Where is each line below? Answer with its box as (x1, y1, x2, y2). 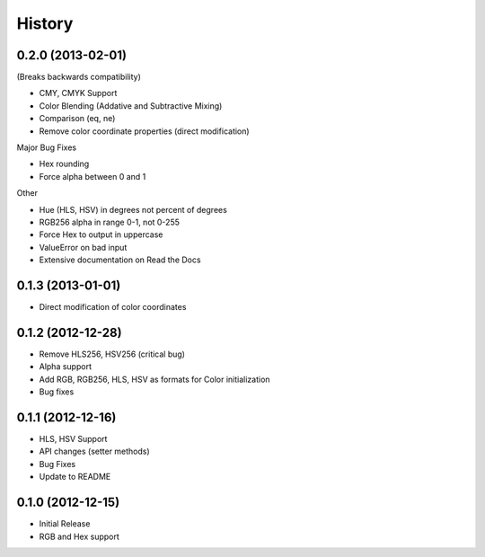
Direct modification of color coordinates (39, 302, 187, 313)
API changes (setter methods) (39, 446, 150, 457)
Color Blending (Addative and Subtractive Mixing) (39, 100, 223, 111)
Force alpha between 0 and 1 (39, 171, 146, 181)
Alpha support (39, 361, 92, 372)
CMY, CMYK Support (39, 88, 118, 99)
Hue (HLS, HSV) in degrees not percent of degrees (39, 204, 228, 215)
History (16, 13, 74, 33)
